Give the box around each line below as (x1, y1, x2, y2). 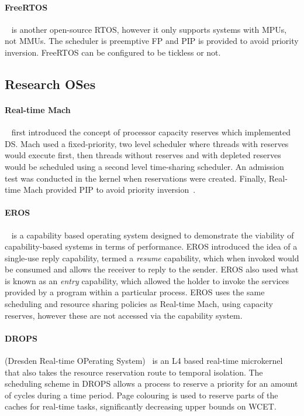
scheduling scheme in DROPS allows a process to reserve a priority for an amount (5, 377, 298, 390)
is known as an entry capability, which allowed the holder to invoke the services (5, 274, 289, 287)
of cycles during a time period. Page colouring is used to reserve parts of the (5, 388, 278, 401)
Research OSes (5, 74, 96, 93)
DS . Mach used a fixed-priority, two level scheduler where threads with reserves (5, 137, 289, 149)
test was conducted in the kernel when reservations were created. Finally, (5, 172, 267, 184)
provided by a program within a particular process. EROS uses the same (5, 286, 265, 298)
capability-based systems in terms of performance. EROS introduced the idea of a (5, 240, 298, 253)
